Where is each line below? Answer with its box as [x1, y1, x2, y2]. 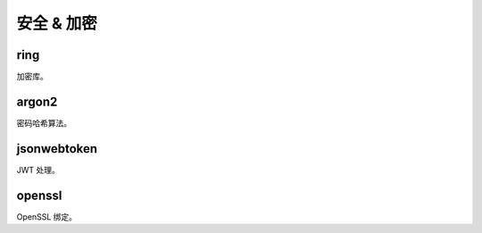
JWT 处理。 [16, 164, 60, 175]
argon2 [16, 94, 58, 109]
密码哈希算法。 [16, 117, 71, 129]
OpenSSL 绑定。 [16, 211, 78, 222]
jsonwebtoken [16, 141, 98, 156]
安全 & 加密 [16, 13, 98, 33]
